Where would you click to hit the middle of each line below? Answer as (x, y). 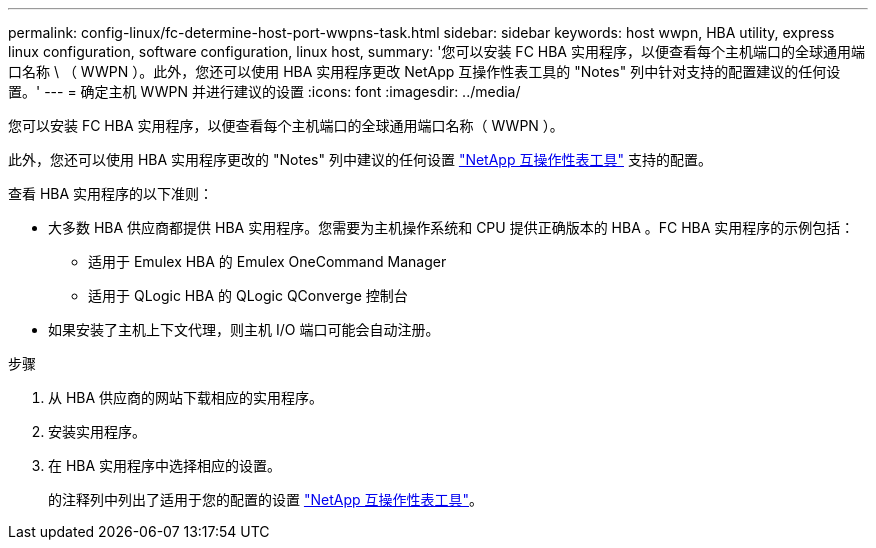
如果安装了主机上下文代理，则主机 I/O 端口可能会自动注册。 (244, 329)
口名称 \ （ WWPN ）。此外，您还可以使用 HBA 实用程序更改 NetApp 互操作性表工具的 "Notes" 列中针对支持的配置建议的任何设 (424, 71)
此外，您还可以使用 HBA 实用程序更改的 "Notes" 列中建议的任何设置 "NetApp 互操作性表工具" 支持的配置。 (360, 159)
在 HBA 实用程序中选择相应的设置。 (165, 465)
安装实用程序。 (97, 431)
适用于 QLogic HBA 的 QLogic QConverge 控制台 (248, 295)
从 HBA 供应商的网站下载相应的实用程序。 (186, 397)
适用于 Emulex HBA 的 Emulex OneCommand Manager (267, 261)
